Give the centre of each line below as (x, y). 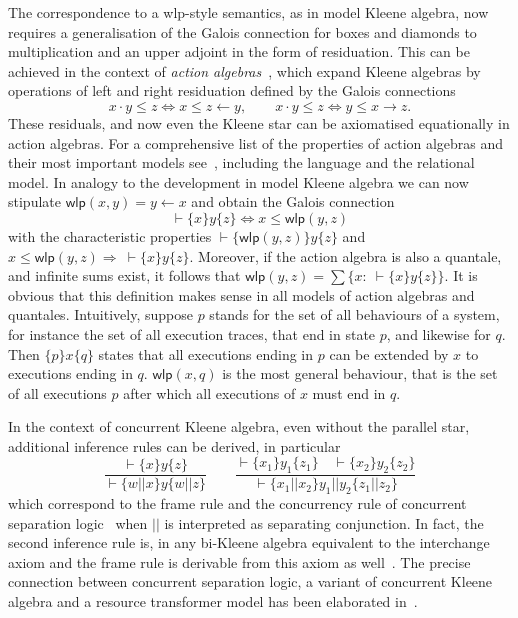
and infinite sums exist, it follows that (124, 275)
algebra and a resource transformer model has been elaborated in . (213, 601)
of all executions (57, 392)
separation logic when (78, 522)
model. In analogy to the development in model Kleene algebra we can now (238, 181)
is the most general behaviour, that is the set (360, 373)
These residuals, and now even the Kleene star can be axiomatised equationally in (259, 122)
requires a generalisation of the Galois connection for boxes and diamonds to (242, 31)
